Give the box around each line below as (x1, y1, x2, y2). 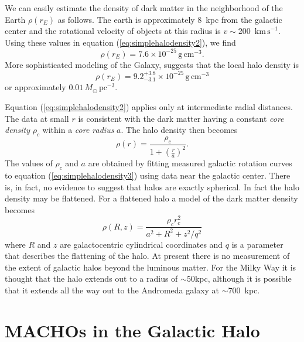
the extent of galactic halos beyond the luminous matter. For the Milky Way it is (5, 261, 296, 273)
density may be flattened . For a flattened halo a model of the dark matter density (5, 192, 298, 204)
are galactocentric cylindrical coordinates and (60, 238, 223, 250)
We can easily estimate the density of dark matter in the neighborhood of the (5, 2, 283, 13)
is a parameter (231, 238, 283, 250)
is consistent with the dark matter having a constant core (78, 112, 284, 124)
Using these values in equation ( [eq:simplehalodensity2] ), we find (5, 36, 236, 48)
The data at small (5, 112, 69, 124)
